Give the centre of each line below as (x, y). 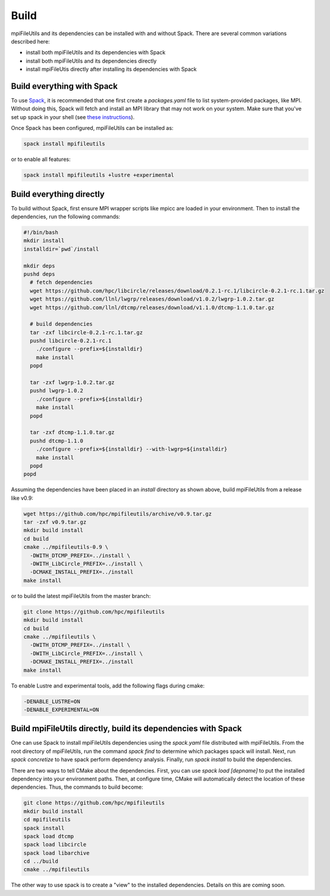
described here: (30, 41)
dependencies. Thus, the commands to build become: (77, 787)
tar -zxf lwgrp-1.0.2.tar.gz (73, 382)
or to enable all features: (41, 159)
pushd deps (39, 274)
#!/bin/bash (41, 233)
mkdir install (44, 241)
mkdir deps (39, 266)
